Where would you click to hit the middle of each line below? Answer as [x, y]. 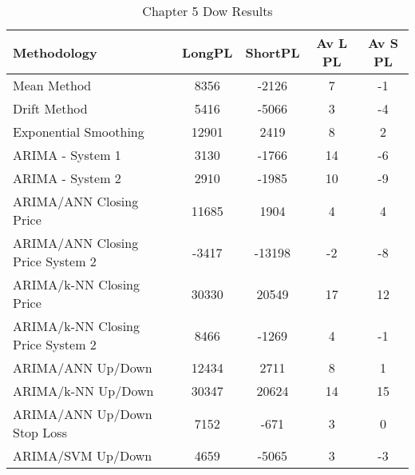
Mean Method [52, 85]
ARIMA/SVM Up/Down [83, 455]
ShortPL [273, 52]
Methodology [55, 52]
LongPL [207, 52]
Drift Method [50, 108]
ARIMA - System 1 [67, 155]
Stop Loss [40, 432]
